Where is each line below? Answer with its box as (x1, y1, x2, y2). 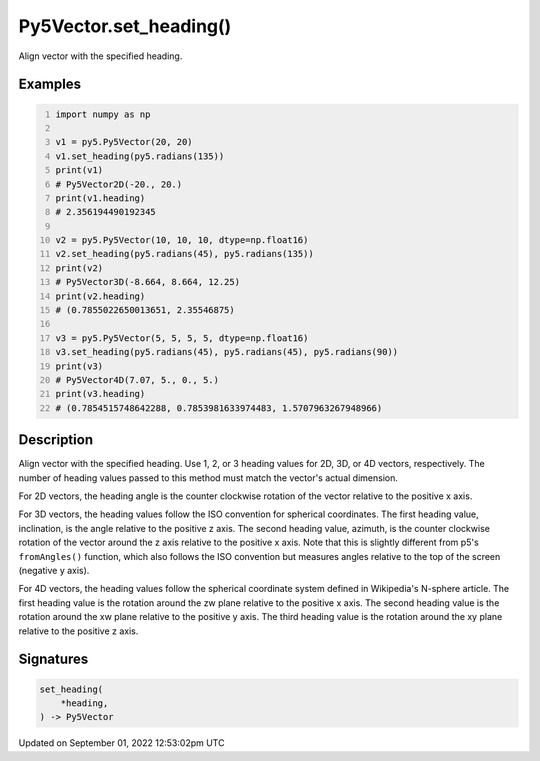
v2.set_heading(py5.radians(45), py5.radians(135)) (55, 248, 314, 260)
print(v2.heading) (55, 290, 146, 302)
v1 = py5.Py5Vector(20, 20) (55, 136, 194, 148)
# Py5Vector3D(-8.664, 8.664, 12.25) (55, 276, 240, 288)
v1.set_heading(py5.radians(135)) (55, 150, 225, 162)
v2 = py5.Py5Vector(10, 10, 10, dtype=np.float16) (55, 235, 309, 246)
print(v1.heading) (55, 192, 146, 204)
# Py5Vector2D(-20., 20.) (55, 178, 183, 190)
